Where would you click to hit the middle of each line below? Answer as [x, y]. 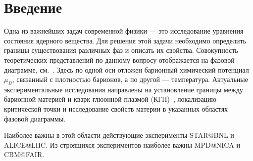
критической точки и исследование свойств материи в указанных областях [116, 109]
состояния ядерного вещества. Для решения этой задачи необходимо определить [125, 40]
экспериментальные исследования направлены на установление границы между [124, 89]
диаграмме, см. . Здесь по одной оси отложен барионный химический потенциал [126, 69]
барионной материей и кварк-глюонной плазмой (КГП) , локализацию [110, 99]
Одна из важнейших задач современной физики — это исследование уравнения [124, 31]
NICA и [228, 144]
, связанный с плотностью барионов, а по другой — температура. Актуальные [130, 79]
